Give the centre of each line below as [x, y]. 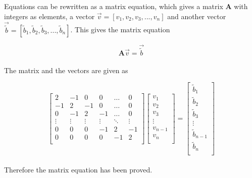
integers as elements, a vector [49, 16]
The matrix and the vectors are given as [66, 70]
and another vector [197, 16]
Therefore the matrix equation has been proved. [78, 170]
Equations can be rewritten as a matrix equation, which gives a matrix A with [126, 6]
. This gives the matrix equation [120, 29]
